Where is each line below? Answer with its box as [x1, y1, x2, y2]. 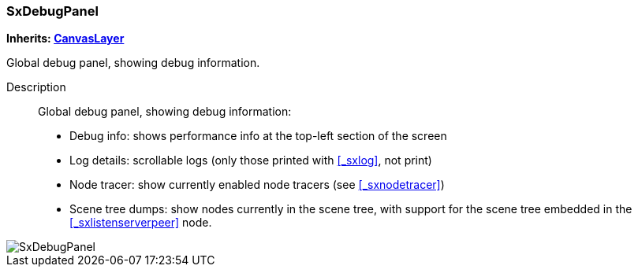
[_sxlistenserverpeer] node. [69, 216, 212, 230]
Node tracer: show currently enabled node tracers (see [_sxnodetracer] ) [69, 178, 445, 192]
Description [6, 80, 66, 94]
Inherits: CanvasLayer [6, 31, 125, 46]
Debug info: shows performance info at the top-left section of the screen [69, 129, 447, 143]
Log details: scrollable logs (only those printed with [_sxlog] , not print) [69, 153, 432, 168]
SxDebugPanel [6, 3, 99, 19]
